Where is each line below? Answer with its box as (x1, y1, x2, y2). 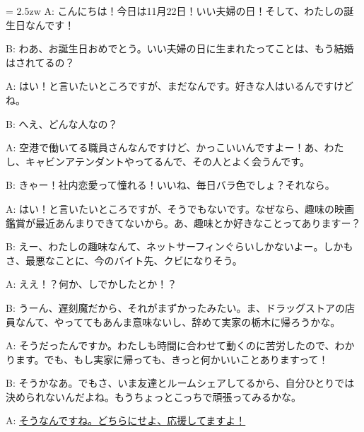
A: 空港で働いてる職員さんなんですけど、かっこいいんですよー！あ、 (6, 140, 324, 155)
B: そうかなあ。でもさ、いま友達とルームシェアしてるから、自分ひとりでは (6, 375, 355, 390)
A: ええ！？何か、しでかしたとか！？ (6, 276, 177, 291)
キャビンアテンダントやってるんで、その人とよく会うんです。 (25, 153, 310, 168)
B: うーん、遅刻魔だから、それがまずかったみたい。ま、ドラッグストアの (6, 300, 345, 315)
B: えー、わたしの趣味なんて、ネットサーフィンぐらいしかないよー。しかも (6, 239, 353, 254)
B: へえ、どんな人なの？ (6, 116, 118, 131)
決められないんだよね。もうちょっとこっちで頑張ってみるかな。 (6, 389, 301, 404)
